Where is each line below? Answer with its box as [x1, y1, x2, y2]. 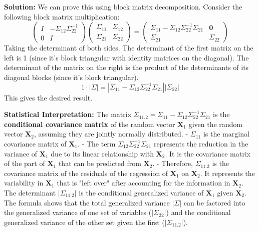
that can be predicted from [58, 158, 141, 168]
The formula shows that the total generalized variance [4, 197, 170, 207]
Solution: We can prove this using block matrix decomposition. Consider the [4, 1, 242, 11]
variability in [4, 177, 44, 188]
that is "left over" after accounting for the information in [57, 177, 230, 188]
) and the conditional [166, 207, 231, 217]
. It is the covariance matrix [165, 148, 250, 158]
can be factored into [183, 197, 245, 207]
